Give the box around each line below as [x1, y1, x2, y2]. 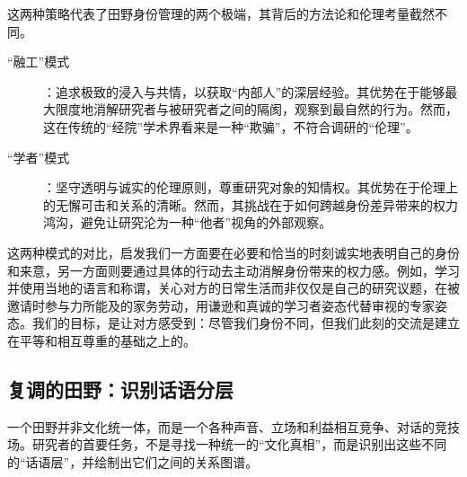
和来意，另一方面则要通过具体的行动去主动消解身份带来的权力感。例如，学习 [7, 261, 460, 279]
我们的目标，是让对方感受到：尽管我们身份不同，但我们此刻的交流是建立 [31, 314, 460, 332]
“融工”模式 [7, 52, 70, 71]
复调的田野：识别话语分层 [7, 375, 233, 402]
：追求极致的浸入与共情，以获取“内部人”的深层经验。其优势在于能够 [43, 82, 445, 101]
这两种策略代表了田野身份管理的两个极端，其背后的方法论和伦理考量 [7, 4, 410, 22]
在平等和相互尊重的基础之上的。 [7, 331, 196, 349]
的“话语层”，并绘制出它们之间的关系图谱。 [7, 452, 259, 471]
